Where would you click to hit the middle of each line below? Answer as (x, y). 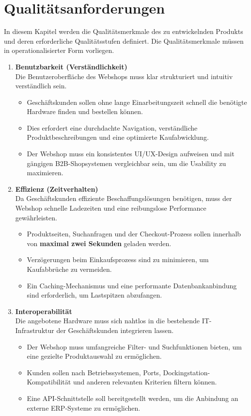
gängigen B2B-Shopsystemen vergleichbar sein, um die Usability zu (126, 163)
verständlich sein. (41, 86)
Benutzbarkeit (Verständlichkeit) (71, 66)
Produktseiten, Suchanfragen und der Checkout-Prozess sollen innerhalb (134, 234)
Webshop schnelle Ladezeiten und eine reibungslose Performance (111, 208)
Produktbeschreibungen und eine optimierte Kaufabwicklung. (118, 137)
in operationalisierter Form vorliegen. (59, 50)
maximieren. (45, 173)
